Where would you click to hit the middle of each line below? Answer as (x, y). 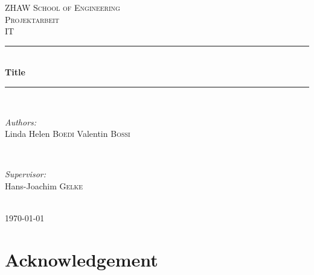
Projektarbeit (32, 19)
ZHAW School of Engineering (62, 7)
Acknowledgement (82, 259)
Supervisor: (25, 174)
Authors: (21, 122)
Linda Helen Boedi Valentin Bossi (68, 134)
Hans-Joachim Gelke (44, 185)
